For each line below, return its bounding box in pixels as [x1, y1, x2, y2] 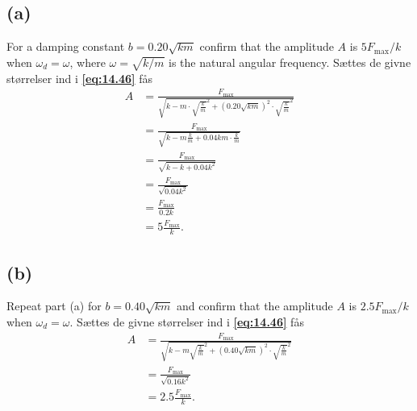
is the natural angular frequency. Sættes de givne [168, 53, 411, 70]
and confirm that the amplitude [177, 297, 333, 314]
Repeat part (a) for [6, 297, 102, 314]
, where [69, 53, 106, 70]
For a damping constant [6, 38, 125, 55]
